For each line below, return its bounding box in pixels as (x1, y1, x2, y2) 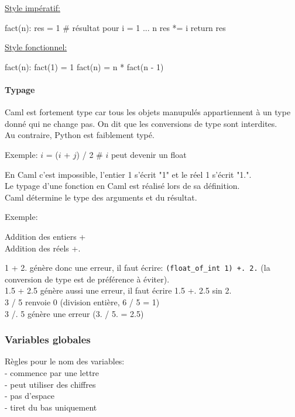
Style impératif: (5, 2, 60, 13)
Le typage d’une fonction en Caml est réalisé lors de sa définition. (5, 180, 240, 192)
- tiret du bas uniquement (5, 401, 97, 413)
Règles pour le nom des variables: (5, 355, 125, 367)
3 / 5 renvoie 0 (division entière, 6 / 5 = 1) (5, 295, 160, 308)
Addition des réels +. (5, 242, 81, 254)
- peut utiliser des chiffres (5, 378, 96, 390)
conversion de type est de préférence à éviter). (5, 273, 170, 285)
